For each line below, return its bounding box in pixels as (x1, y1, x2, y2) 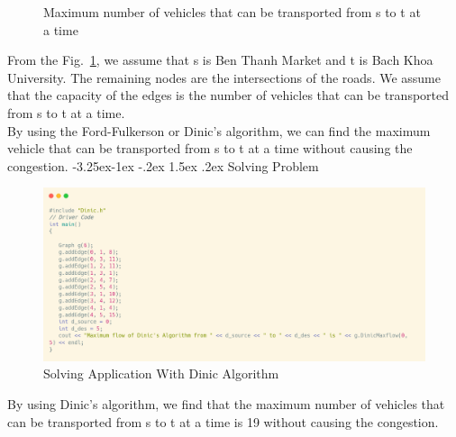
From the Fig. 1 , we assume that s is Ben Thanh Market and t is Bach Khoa (7, 50, 433, 69)
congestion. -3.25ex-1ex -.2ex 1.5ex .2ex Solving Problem (7, 156, 319, 175)
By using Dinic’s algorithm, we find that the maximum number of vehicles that (7, 395, 445, 414)
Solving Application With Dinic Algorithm (43, 364, 279, 383)
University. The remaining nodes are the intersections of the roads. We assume (7, 68, 441, 86)
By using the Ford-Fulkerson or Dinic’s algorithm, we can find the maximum (7, 121, 431, 140)
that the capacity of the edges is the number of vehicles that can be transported (7, 86, 450, 105)
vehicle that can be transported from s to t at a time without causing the (7, 139, 413, 158)
